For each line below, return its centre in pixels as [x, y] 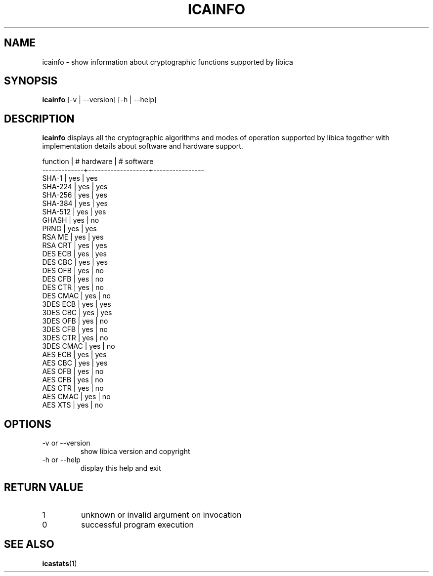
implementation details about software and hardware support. [143, 146]
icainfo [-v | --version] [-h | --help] [99, 100]
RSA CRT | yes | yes [75, 246]
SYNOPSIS [31, 81]
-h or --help [61, 460]
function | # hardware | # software [98, 162]
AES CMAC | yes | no [76, 397]
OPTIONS [28, 424]
